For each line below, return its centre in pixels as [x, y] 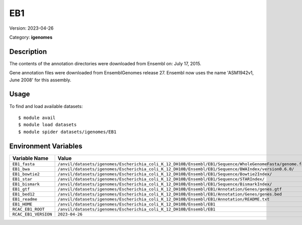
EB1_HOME [22, 204]
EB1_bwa [21, 169]
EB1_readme [25, 199]
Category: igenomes [31, 37]
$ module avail [37, 118]
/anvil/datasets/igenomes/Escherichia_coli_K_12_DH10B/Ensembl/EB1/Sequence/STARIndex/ [161, 179]
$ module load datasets [48, 125]
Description [28, 51]
